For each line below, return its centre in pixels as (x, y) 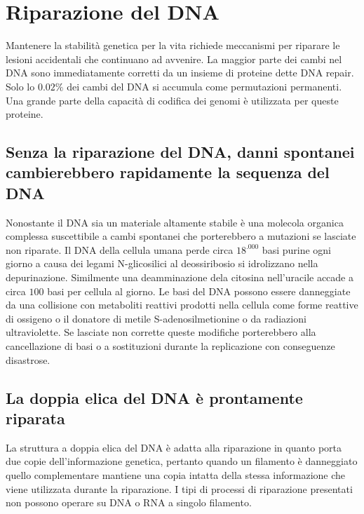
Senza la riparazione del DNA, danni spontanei (180, 152)
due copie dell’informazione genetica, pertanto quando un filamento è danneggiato (182, 461)
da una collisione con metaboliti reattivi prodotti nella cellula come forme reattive (182, 305)
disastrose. (28, 359)
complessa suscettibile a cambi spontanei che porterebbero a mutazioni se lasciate (181, 236)
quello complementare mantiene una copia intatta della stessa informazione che (176, 474)
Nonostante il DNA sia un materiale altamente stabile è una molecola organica (175, 222)
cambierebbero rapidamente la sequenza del (168, 172)
